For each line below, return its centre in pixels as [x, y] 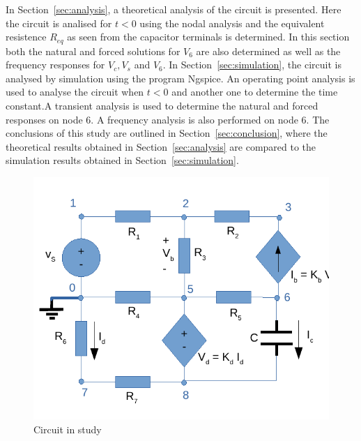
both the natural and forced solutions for [93, 51]
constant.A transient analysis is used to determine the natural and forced [162, 106]
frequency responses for [55, 65]
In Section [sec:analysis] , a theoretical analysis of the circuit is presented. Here [174, 9]
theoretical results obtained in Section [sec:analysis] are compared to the [161, 146]
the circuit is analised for [59, 23]
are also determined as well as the [268, 51]
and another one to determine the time [255, 92]
